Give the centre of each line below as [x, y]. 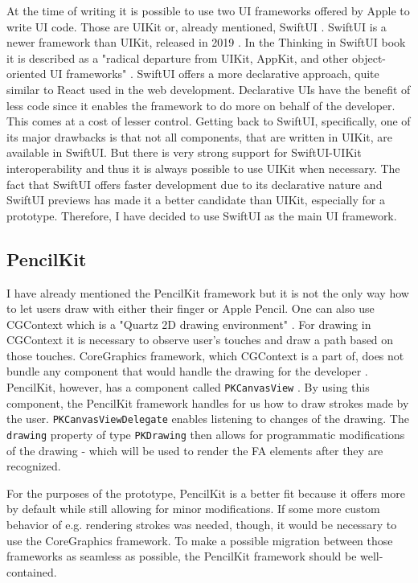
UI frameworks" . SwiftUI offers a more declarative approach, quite [215, 74]
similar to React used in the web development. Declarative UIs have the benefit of [209, 89]
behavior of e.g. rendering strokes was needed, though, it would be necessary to [202, 525]
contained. [32, 571]
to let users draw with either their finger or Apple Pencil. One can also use [191, 308]
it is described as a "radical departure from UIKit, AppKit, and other [178, 57]
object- [369, 57]
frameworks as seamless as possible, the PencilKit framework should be [182, 556]
